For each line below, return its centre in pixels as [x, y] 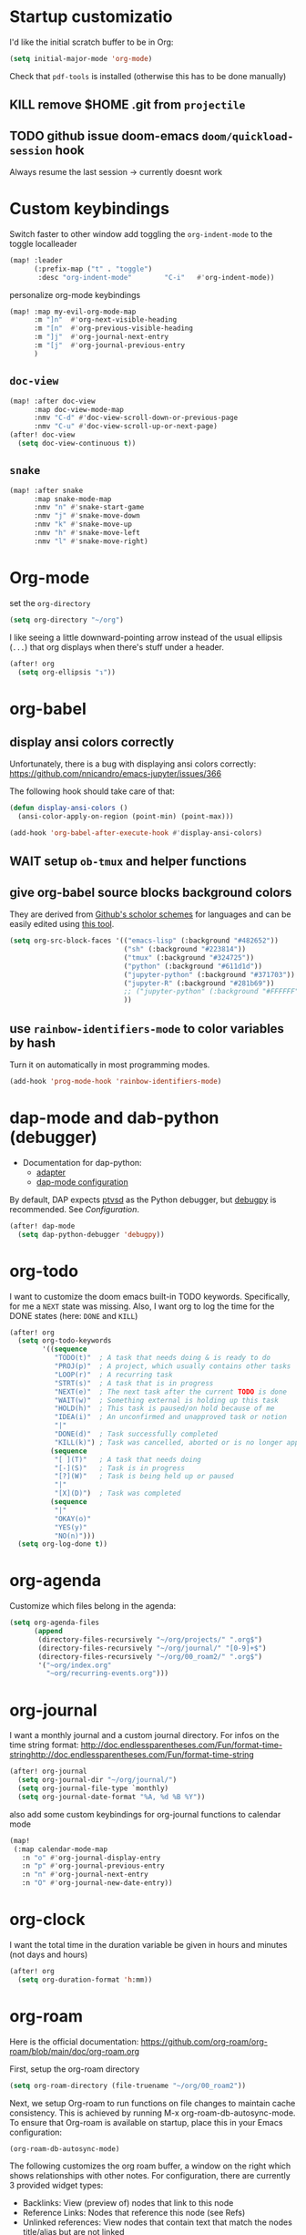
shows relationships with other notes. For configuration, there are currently [150, 2176]
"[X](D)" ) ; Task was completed [117, 1493]
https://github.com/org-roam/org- [204, 2041]
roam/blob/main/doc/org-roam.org [74, 2051]
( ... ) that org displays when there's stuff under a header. [117, 647]
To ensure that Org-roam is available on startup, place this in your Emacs [146, 2122]
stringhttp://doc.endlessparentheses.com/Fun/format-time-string [132, 1755]
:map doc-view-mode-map [79, 409]
